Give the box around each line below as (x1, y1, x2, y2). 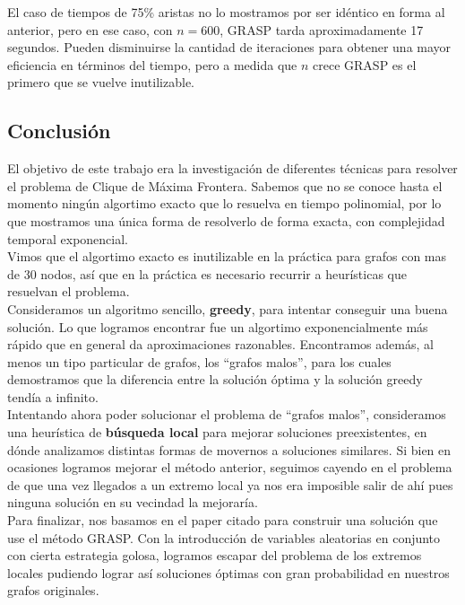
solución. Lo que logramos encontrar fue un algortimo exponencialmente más (7, 317, 428, 336)
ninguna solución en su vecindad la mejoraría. (7, 493, 258, 512)
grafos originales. (7, 581, 99, 600)
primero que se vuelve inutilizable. (7, 73, 194, 92)
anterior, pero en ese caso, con (7, 20, 173, 39)
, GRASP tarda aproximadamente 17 (220, 20, 424, 39)
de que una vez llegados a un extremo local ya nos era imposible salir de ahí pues (7, 475, 453, 494)
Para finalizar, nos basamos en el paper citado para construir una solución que (7, 511, 438, 530)
